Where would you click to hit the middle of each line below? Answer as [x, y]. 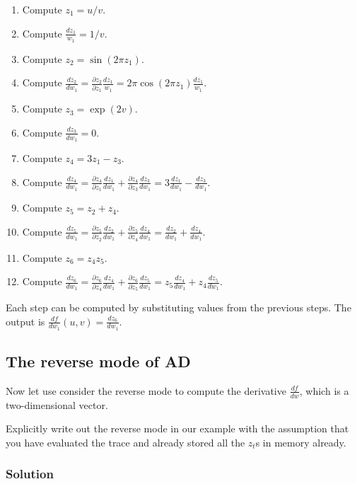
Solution [30, 474]
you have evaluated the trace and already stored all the [125, 442]
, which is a [324, 390]
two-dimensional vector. [57, 404]
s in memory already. [301, 442]
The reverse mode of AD [98, 361]
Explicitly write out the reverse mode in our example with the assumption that [177, 428]
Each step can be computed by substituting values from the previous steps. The [178, 307]
